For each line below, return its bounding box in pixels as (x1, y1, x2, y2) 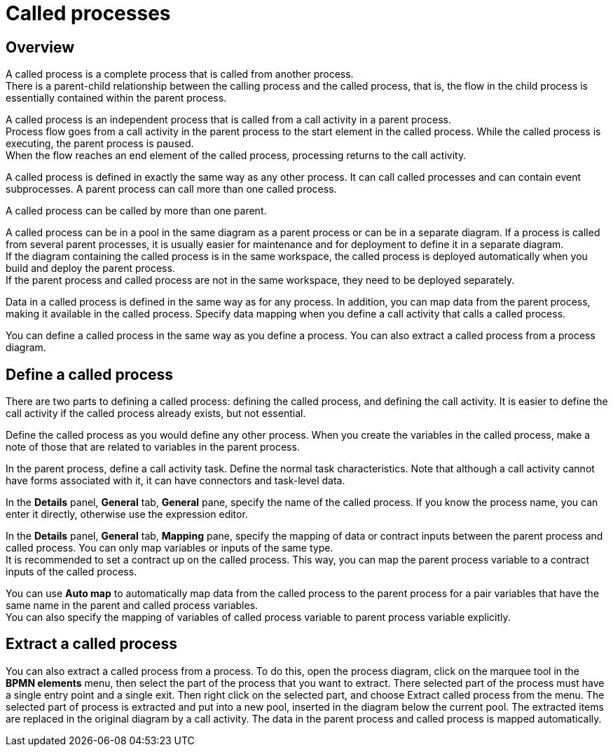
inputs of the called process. (6, 566, 137, 578)
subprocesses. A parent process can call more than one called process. (6, 183, 337, 196)
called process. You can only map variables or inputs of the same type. (6, 542, 333, 554)
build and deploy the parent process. (6, 262, 175, 275)
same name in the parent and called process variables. (6, 599, 259, 612)
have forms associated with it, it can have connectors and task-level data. (6, 474, 345, 487)
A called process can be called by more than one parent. (6, 205, 267, 217)
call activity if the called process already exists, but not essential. (6, 407, 306, 420)
